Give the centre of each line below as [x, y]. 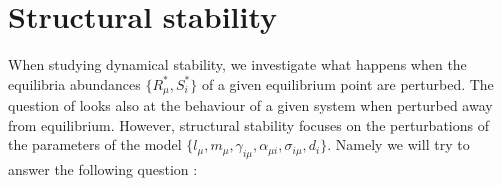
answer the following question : [103, 169]
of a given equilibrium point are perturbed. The [347, 83]
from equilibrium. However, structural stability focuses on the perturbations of [248, 124]
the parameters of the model [95, 144]
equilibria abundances [74, 83]
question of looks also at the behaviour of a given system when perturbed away [250, 105]
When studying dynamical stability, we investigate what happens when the [237, 64]
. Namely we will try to [398, 144]
